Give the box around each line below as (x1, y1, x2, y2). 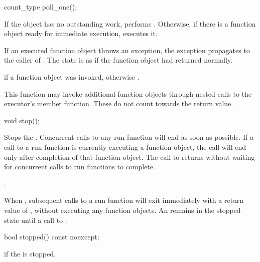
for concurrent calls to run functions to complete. (4, 161, 155, 172)
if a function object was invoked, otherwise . (4, 71, 140, 82)
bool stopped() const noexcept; (4, 231, 99, 242)
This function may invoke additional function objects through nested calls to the (4, 88, 252, 99)
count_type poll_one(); (4, 2, 77, 12)
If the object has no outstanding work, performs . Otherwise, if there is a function (4, 18, 256, 29)
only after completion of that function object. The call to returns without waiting (4, 151, 255, 162)
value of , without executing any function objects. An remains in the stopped (4, 204, 241, 215)
